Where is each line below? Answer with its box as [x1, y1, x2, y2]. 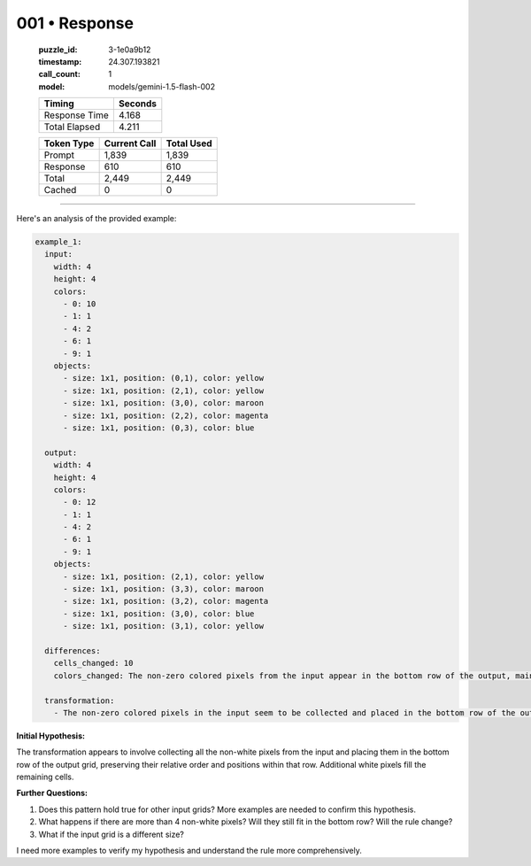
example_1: [35, 237, 82, 247]
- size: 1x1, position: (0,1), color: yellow [63, 373, 265, 383]
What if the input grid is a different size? [38, 829, 185, 839]
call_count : [38, 69, 81, 80]
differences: [44, 646, 101, 655]
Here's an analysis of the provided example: [16, 213, 177, 224]
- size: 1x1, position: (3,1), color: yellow [63, 621, 265, 631]
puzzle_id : [38, 44, 78, 55]
